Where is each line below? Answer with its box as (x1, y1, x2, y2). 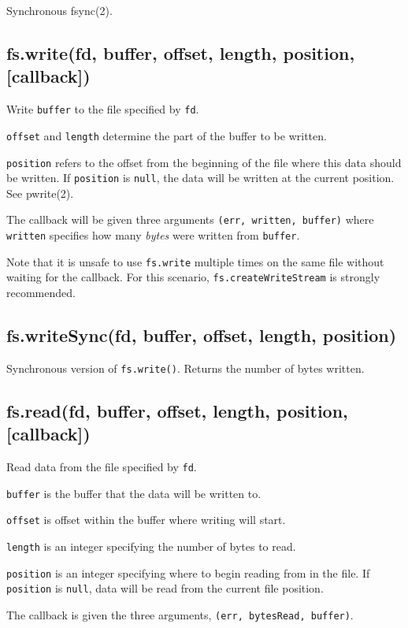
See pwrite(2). (6, 184, 74, 201)
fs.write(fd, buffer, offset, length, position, (6, 40, 355, 65)
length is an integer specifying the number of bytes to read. (6, 538, 296, 555)
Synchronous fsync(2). (6, 2, 113, 18)
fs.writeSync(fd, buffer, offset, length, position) (6, 323, 397, 347)
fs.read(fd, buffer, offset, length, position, (6, 398, 348, 422)
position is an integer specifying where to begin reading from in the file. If (6, 564, 370, 581)
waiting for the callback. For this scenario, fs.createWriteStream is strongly (6, 269, 380, 285)
